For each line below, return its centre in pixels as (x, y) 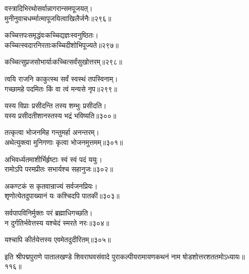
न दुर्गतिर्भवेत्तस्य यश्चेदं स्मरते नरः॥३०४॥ (57, 222)
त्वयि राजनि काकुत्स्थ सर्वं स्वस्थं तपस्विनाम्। (61, 78)
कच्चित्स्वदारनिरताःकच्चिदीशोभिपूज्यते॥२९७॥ (62, 45)
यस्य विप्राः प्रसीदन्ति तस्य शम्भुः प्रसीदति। (56, 106)
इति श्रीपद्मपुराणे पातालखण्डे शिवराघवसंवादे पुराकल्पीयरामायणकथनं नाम (92, 256)
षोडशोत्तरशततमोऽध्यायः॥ (214, 256)
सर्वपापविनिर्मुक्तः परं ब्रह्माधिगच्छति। (49, 212)
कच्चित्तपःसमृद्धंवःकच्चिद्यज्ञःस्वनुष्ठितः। (52, 35)
